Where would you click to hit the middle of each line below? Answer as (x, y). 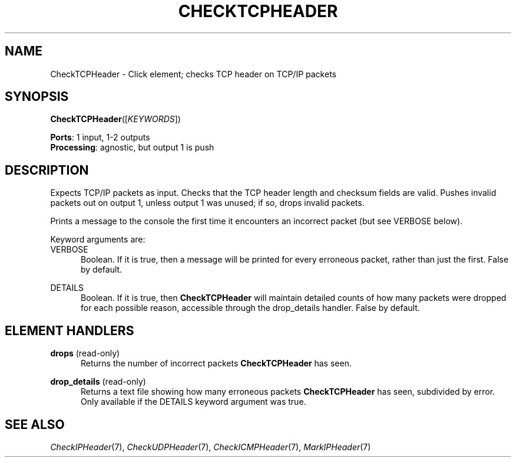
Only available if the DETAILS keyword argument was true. (193, 402)
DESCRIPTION (47, 170)
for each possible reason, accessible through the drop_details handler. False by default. (250, 308)
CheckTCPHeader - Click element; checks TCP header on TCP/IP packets (193, 74)
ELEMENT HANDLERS (70, 330)
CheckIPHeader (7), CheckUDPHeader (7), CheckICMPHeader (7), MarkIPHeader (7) (211, 447)
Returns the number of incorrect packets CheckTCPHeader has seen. (216, 363)
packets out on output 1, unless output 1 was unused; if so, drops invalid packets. (207, 203)
